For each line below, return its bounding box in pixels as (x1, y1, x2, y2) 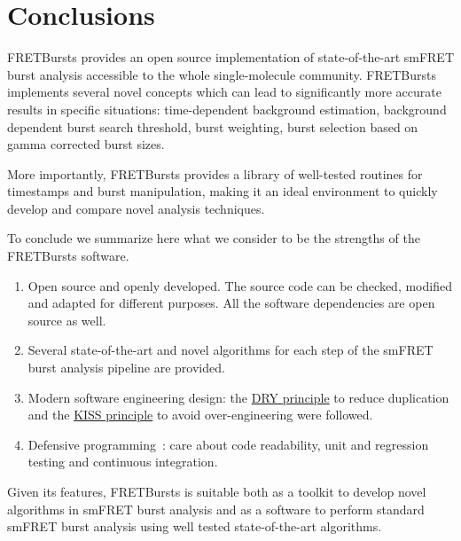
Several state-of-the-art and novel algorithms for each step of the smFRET (27, 341, 434, 359)
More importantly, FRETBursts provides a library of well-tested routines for (7, 164, 423, 183)
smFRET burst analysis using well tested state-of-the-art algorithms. (7, 517, 382, 536)
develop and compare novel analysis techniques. (7, 199, 265, 217)
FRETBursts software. (7, 247, 129, 265)
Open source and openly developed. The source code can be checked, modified (27, 276, 452, 294)
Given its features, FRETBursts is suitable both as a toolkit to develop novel (7, 482, 426, 500)
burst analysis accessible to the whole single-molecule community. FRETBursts (7, 65, 437, 83)
